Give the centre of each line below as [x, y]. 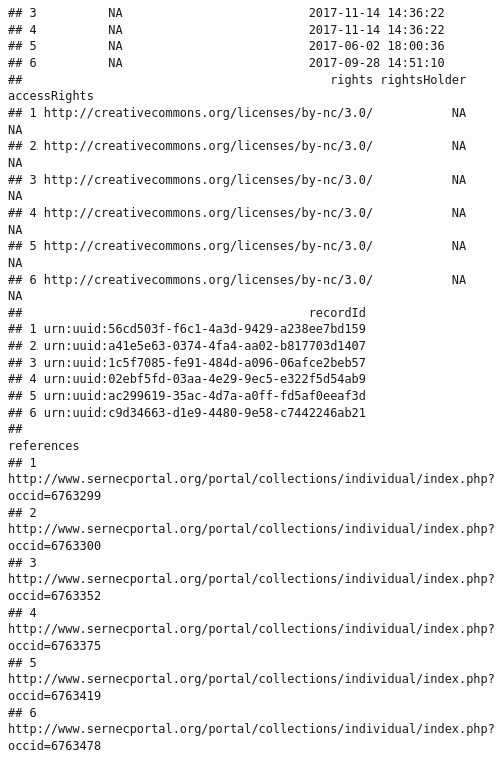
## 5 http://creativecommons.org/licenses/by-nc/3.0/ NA [237, 246]
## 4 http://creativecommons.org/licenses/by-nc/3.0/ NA [237, 212]
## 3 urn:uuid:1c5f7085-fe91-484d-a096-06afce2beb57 [187, 362]
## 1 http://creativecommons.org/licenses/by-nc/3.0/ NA [237, 112]
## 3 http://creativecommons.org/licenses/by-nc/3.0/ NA [237, 179]
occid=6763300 [55, 546]
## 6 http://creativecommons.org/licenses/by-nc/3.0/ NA [237, 279]
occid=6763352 [55, 595]
